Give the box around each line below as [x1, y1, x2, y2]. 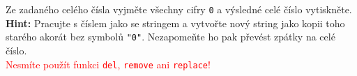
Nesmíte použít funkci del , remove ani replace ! [6, 56, 211, 71]
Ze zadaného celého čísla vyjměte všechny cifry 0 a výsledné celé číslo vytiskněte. [6, 2, 352, 16]
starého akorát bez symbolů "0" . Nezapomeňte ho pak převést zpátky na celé [6, 29, 335, 44]
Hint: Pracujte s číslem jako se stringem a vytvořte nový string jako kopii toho [6, 15, 345, 30]
